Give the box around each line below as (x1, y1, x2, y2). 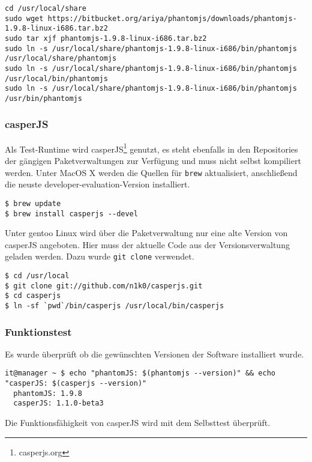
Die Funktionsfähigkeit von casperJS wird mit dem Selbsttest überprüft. (5, 416, 271, 429)
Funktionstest (5, 324, 72, 339)
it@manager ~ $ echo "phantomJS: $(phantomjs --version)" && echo (5, 369, 276, 378)
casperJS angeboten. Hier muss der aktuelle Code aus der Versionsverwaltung (5, 238, 290, 251)
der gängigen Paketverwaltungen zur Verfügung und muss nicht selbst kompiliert (5, 154, 301, 167)
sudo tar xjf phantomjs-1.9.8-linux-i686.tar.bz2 (5, 34, 207, 43)
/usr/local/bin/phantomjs (5, 74, 108, 83)
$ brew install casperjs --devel (5, 209, 138, 218)
